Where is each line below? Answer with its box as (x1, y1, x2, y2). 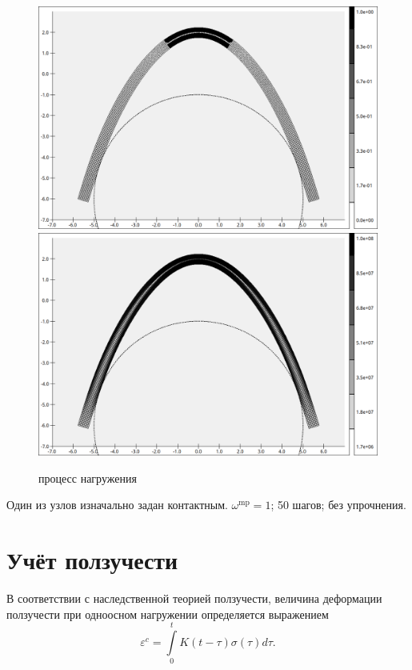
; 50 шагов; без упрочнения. (270, 496, 406, 513)
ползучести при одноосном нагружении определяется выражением (6, 605, 329, 622)
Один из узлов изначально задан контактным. (6, 496, 228, 513)
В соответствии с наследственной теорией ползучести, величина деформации (6, 590, 382, 606)
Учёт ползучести (6, 544, 178, 576)
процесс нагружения (38, 469, 137, 486)
